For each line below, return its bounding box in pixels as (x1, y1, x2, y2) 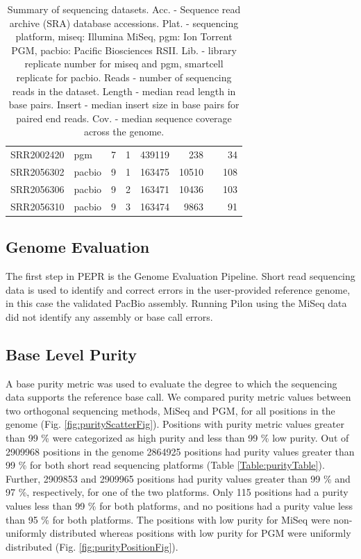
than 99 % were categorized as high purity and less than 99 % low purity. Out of (6, 430, 349, 444)
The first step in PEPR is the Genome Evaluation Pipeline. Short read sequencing (6, 269, 355, 283)
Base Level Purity (6, 343, 137, 365)
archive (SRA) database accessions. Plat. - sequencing (9, 15, 239, 30)
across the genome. (83, 124, 165, 139)
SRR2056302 (10, 165, 65, 179)
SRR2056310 (10, 199, 65, 213)
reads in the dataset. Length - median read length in (12, 83, 236, 98)
